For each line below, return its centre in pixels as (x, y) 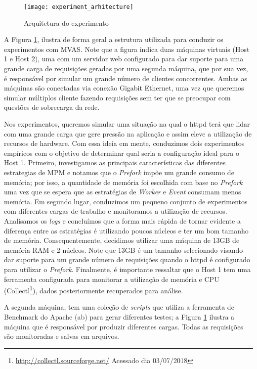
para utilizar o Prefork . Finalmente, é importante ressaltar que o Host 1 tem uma (127, 269)
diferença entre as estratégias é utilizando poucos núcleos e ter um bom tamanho (126, 230)
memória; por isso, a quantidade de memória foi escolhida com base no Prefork (123, 182)
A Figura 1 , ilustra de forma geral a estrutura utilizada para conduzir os (114, 39)
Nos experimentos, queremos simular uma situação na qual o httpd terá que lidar (127, 124)
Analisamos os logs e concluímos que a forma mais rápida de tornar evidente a (122, 220)
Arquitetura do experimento (66, 23)
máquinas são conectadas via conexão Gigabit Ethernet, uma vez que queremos (124, 88)
